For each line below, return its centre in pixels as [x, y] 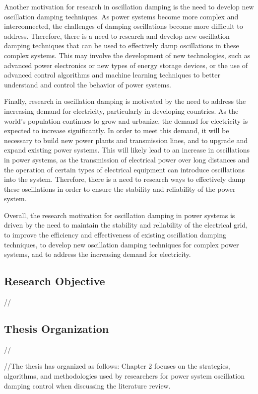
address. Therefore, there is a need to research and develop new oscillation [117, 36]
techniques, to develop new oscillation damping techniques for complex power [122, 244]
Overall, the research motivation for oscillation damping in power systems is [120, 215]
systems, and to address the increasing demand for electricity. [97, 254]
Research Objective [55, 281]
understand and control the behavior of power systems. [88, 84]
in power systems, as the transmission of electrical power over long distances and [127, 159]
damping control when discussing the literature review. [87, 385]
